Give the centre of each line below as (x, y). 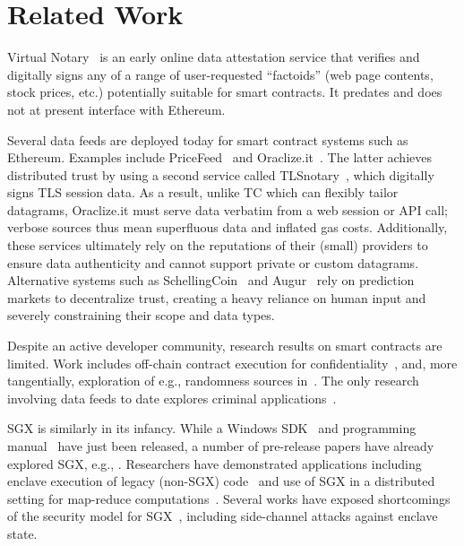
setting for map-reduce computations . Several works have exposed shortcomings (229, 498)
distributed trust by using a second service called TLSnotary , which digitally (221, 174)
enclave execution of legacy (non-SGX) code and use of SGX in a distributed (221, 481)
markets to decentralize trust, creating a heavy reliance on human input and (217, 297)
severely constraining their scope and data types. (141, 315)
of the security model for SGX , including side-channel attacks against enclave (223, 516)
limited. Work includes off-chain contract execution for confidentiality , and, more (232, 363)
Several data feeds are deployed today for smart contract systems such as (208, 139)
